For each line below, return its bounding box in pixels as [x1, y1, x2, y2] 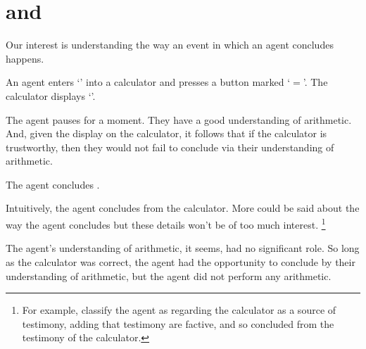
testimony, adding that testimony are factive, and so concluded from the [22, 316, 334, 331]
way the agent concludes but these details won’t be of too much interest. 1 [6, 215, 326, 231]
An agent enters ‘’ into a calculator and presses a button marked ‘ [6, 75, 291, 89]
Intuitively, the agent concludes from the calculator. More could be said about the [6, 201, 360, 215]
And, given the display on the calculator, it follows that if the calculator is [6, 126, 327, 141]
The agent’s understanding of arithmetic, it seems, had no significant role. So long [6, 241, 360, 255]
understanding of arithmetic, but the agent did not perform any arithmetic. [6, 268, 332, 283]
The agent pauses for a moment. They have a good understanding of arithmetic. [6, 112, 352, 127]
